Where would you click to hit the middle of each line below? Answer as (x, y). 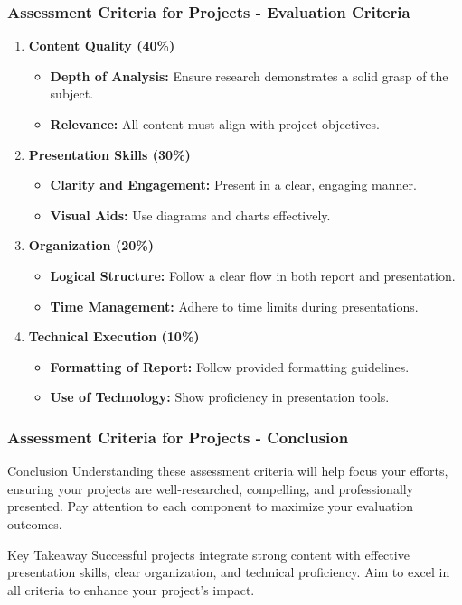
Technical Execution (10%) (114, 336)
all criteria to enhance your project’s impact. (131, 589)
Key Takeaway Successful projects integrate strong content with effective (208, 554)
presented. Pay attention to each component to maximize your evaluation (211, 506)
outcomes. (35, 523)
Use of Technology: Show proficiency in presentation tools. (220, 397)
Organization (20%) (91, 245)
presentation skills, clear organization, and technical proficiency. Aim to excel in (229, 572)
